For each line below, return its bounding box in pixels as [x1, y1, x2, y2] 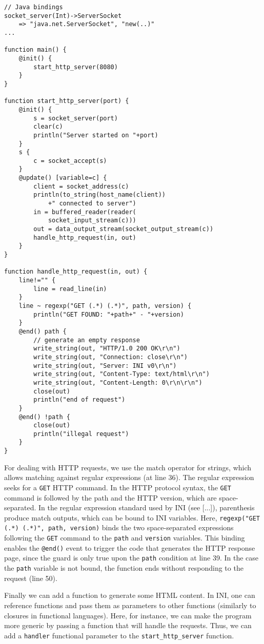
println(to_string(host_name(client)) [33, 191, 166, 199]
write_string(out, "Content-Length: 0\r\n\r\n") [33, 379, 202, 386]
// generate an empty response [33, 336, 140, 344]
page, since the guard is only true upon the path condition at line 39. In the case [4, 552, 259, 563]
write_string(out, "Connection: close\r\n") [33, 353, 188, 361]
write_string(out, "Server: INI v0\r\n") [33, 362, 177, 369]
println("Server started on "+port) [33, 131, 158, 139]
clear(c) [33, 123, 63, 131]
